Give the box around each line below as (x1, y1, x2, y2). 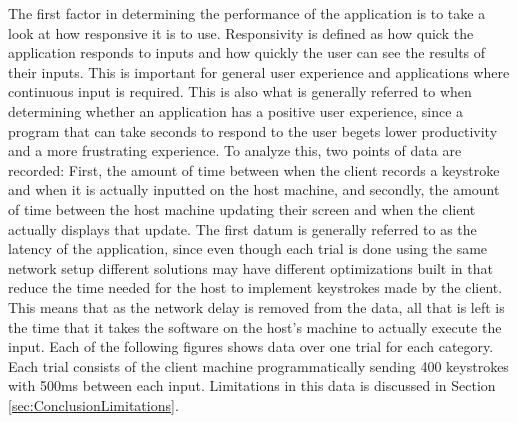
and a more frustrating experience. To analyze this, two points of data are (8, 140, 462, 161)
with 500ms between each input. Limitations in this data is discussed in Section (8, 375, 496, 396)
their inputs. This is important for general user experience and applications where (8, 61, 510, 82)
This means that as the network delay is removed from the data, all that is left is (8, 296, 505, 317)
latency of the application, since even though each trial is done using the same (8, 238, 488, 259)
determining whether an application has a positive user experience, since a (8, 100, 464, 121)
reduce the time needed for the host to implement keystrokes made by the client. (8, 277, 503, 298)
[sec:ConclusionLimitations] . (8, 394, 179, 415)
